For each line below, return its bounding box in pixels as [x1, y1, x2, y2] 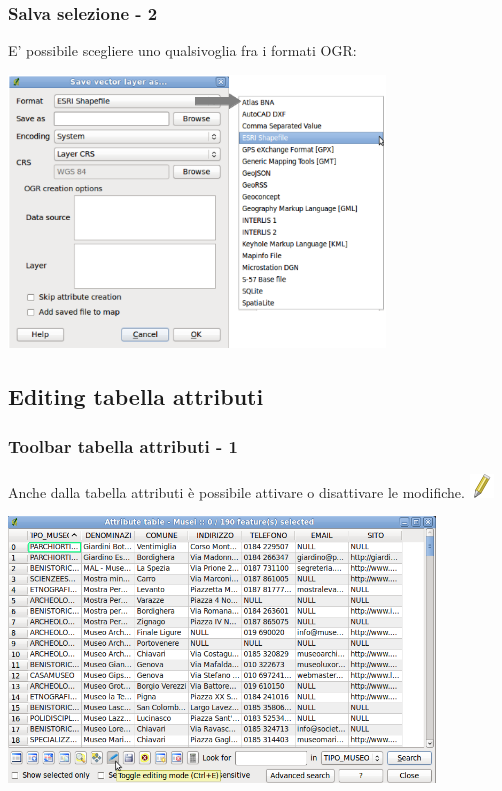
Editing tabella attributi [8, 381, 264, 412]
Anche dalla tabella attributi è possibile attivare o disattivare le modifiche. [8, 481, 465, 502]
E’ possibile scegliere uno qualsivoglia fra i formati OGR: [8, 40, 357, 61]
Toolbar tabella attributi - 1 [8, 433, 238, 458]
